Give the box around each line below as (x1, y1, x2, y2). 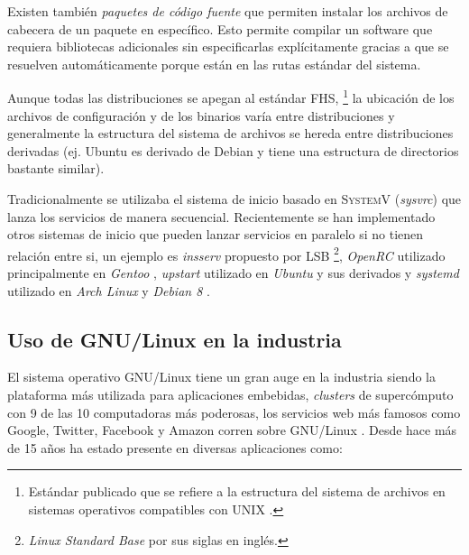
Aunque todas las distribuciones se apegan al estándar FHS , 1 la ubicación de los (7, 86, 455, 107)
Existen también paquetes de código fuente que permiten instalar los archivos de (7, 2, 448, 20)
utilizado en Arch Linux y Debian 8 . (7, 281, 210, 300)
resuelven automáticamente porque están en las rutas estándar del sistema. (7, 54, 421, 73)
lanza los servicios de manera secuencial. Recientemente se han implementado (7, 207, 436, 226)
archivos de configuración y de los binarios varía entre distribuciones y (7, 106, 395, 125)
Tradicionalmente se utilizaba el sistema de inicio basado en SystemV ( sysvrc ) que (7, 190, 462, 208)
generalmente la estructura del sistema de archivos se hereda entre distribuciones (7, 124, 454, 143)
